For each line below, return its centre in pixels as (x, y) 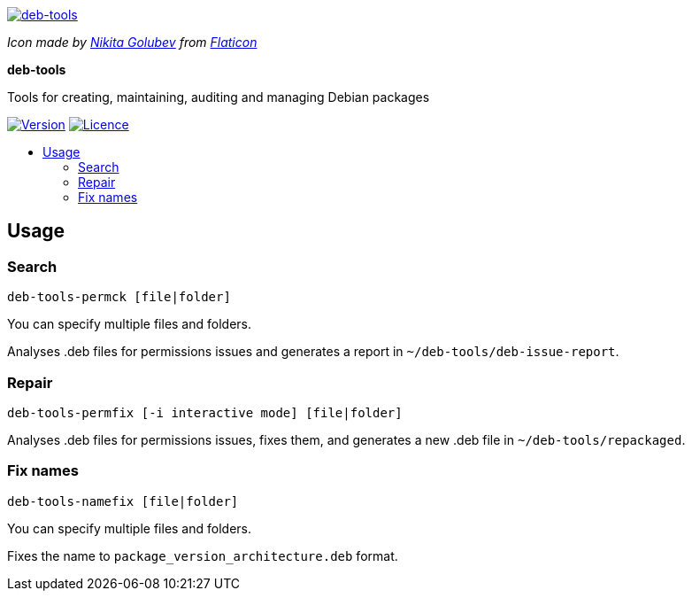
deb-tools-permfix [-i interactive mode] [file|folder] (205, 412)
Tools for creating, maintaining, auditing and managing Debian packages (219, 97)
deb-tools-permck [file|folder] (119, 297)
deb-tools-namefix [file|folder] (123, 501)
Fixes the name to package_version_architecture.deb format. (203, 555)
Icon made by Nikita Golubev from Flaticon (132, 42)
